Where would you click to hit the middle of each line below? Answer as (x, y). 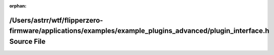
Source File (27, 41)
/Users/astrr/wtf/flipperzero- (56, 20)
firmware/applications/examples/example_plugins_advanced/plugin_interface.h (140, 31)
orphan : (18, 6)
